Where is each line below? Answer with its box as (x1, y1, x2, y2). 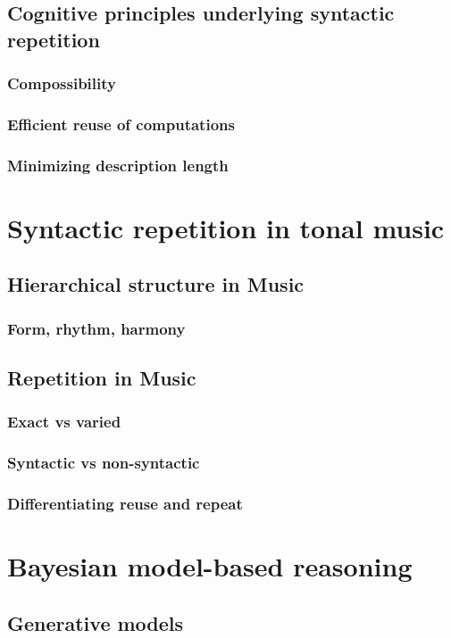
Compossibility (7, 72, 116, 95)
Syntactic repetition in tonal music (7, 209, 445, 245)
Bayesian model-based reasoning (7, 548, 413, 584)
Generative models (7, 609, 184, 636)
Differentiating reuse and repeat (7, 493, 243, 515)
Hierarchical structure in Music (7, 270, 305, 298)
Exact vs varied (7, 410, 121, 433)
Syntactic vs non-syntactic (7, 452, 200, 474)
